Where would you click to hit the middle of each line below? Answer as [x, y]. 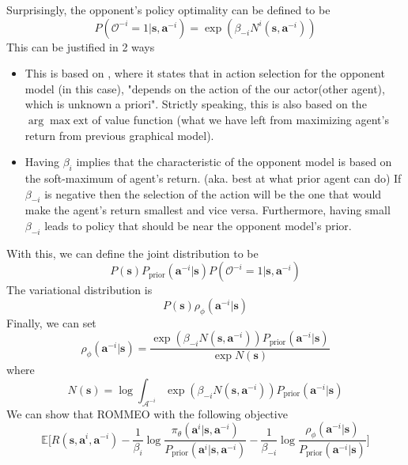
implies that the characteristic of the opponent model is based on [234, 162]
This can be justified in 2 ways [81, 46]
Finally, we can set [51, 322]
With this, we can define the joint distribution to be [132, 253]
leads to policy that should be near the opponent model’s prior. [198, 225]
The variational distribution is [79, 290]
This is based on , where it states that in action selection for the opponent [205, 73]
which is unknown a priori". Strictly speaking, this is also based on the [196, 104]
